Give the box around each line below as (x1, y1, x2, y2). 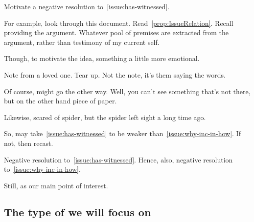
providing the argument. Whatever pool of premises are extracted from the (4, 27, 229, 38)
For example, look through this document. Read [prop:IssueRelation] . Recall (4, 18, 233, 28)
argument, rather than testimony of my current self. (4, 37, 160, 47)
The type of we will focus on (4, 204, 151, 219)
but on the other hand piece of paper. (4, 96, 117, 106)
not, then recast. (4, 138, 53, 148)
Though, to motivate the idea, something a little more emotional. (4, 53, 200, 63)
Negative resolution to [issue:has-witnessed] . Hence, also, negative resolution (4, 154, 233, 164)
